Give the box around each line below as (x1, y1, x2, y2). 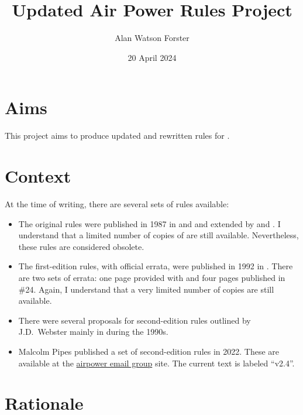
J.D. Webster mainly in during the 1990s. (18, 325, 168, 338)
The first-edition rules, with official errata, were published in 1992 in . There (18, 260, 293, 272)
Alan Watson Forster (115, 32, 190, 44)
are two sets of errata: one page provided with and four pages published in (18, 271, 285, 283)
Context (5, 164, 71, 188)
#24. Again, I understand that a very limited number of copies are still (18, 283, 274, 295)
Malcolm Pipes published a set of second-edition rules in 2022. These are (18, 345, 280, 357)
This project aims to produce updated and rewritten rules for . (5, 129, 230, 142)
